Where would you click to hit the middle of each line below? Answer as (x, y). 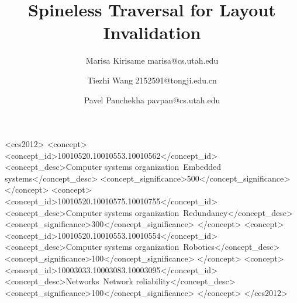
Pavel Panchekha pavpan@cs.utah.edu (152, 100)
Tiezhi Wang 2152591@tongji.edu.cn (152, 80)
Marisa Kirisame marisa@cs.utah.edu (152, 60)
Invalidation (152, 32)
